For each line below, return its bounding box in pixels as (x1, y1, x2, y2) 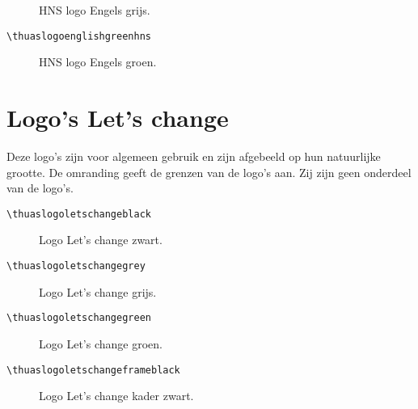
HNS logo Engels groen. (39, 53, 157, 70)
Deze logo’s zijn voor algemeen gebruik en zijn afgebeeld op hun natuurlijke (6, 147, 381, 164)
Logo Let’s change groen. (39, 335, 163, 352)
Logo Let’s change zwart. (39, 231, 163, 248)
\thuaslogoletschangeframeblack (6, 364, 180, 376)
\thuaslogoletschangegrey (6, 260, 146, 272)
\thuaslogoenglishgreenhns (6, 30, 151, 42)
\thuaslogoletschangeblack (6, 208, 151, 220)
